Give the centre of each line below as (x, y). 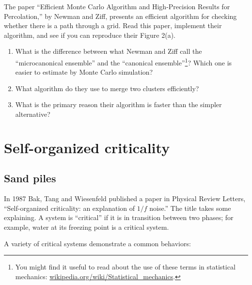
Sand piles (30, 178)
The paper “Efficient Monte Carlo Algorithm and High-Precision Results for (117, 6)
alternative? (33, 114)
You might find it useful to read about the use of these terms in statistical (125, 267)
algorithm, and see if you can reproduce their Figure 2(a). (90, 35)
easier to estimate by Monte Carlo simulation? (84, 72)
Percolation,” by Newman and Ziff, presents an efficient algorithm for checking (120, 16)
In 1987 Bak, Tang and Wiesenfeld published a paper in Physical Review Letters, (125, 198)
